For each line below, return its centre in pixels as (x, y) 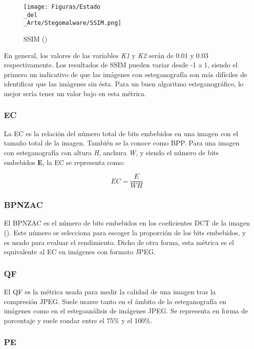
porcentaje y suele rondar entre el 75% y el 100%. (78, 320)
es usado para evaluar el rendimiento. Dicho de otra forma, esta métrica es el (119, 242)
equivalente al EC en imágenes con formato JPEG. (80, 252)
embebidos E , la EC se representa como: (64, 162)
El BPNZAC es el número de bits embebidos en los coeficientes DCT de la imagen (127, 223)
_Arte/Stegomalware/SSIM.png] (73, 23)
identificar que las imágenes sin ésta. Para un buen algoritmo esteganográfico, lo (124, 84)
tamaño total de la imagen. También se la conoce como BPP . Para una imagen (122, 143)
